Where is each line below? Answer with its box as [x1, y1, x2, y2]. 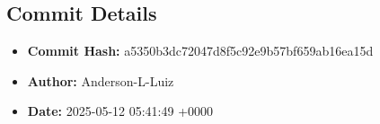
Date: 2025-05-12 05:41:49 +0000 [27, 102, 214, 120]
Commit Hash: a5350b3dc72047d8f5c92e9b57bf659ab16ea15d [27, 41, 374, 60]
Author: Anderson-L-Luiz [27, 71, 174, 90]
